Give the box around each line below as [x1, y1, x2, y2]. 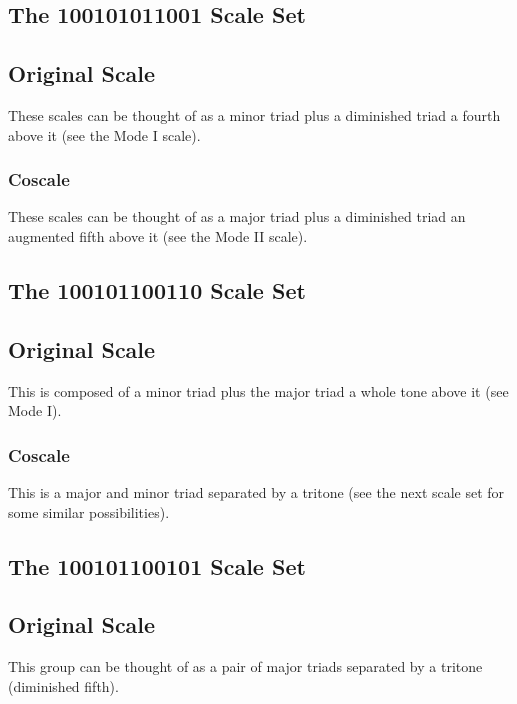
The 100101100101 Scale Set [8, 550, 306, 581]
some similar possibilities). [8, 501, 170, 522]
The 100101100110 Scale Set [8, 274, 306, 305]
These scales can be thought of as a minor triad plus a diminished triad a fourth [8, 104, 501, 125]
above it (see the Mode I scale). [8, 124, 201, 145]
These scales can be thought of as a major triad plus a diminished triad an [8, 206, 466, 227]
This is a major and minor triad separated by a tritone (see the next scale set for [8, 481, 505, 502]
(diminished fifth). [8, 675, 119, 696]
